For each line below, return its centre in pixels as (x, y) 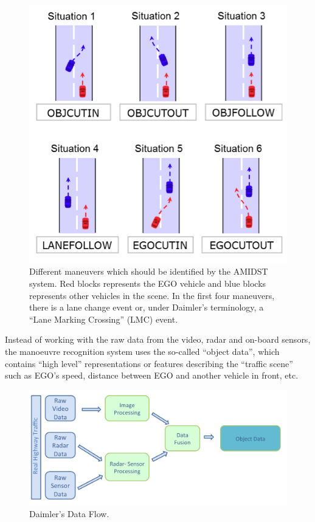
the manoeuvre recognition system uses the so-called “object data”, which (142, 351)
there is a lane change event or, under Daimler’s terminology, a (147, 307)
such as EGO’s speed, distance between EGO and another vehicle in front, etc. (152, 375)
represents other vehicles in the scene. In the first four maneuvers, (152, 295)
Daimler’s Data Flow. (69, 514)
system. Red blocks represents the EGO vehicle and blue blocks (148, 283)
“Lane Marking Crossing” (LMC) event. (104, 319)
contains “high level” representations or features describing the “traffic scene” (149, 363)
